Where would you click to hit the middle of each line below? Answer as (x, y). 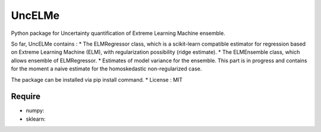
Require (26, 97)
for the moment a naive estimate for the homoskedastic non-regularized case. (106, 69)
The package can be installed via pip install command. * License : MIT (97, 79)
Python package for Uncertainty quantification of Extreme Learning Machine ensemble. (118, 33)
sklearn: (36, 119)
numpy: (35, 111)
